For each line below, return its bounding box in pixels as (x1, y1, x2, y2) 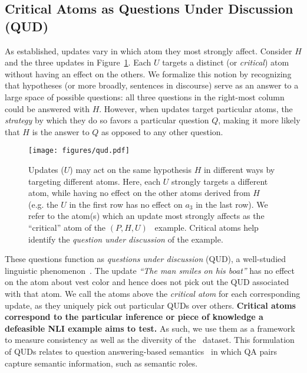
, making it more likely (218, 114, 301, 126)
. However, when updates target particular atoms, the (99, 102, 293, 114)
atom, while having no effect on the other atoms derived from (28, 186, 250, 199)
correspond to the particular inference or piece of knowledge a (5, 310, 263, 323)
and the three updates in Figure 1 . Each (5, 56, 151, 68)
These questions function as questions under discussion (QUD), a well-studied (5, 253, 286, 265)
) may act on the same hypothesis (70, 163, 192, 175)
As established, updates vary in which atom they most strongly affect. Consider (5, 44, 292, 57)
